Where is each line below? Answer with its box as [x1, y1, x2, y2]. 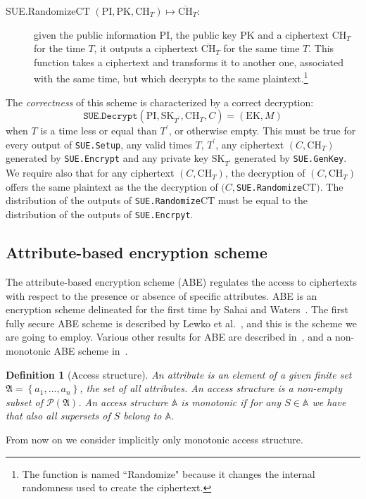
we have [312, 394, 346, 409]
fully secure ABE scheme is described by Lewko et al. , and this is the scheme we [6, 315, 357, 330]
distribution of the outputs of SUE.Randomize [6, 193, 201, 208]
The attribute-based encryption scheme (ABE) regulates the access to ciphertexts [6, 274, 358, 289]
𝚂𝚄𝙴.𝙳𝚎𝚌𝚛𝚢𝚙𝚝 [83, 111, 138, 122]
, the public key [170, 27, 237, 42]
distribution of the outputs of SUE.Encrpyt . [6, 207, 194, 222]
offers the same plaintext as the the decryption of [6, 179, 218, 194]
